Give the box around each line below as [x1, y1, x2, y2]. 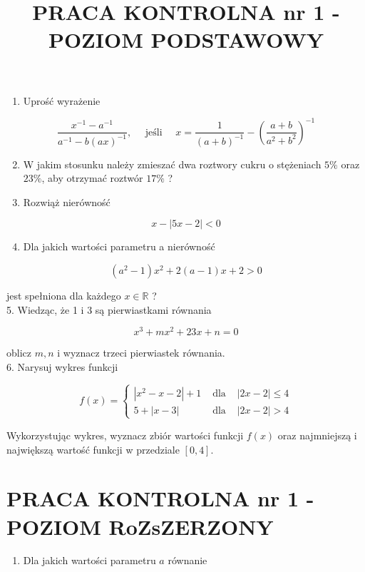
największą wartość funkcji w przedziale [6, 441, 180, 456]
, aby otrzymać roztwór [41, 170, 143, 185]
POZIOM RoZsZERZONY [6, 511, 274, 541]
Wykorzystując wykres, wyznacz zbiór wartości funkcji [6, 427, 244, 442]
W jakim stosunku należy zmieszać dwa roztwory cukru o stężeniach [23, 156, 322, 171]
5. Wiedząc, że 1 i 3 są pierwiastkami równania [6, 302, 212, 317]
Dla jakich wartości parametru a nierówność [23, 239, 215, 254]
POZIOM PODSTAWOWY [48, 25, 324, 54]
